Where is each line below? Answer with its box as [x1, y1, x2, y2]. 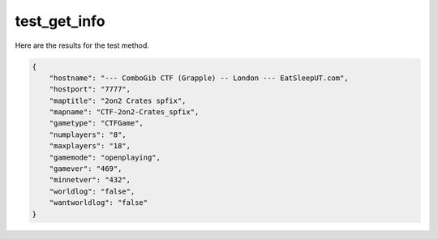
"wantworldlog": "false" [49, 198, 148, 207]
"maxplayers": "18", [49, 142, 131, 151]
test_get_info [15, 12, 105, 30]
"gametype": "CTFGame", [49, 118, 144, 128]
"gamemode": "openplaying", [49, 152, 161, 162]
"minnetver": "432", [49, 175, 131, 185]
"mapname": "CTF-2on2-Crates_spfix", [49, 108, 200, 117]
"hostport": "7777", [49, 85, 131, 94]
